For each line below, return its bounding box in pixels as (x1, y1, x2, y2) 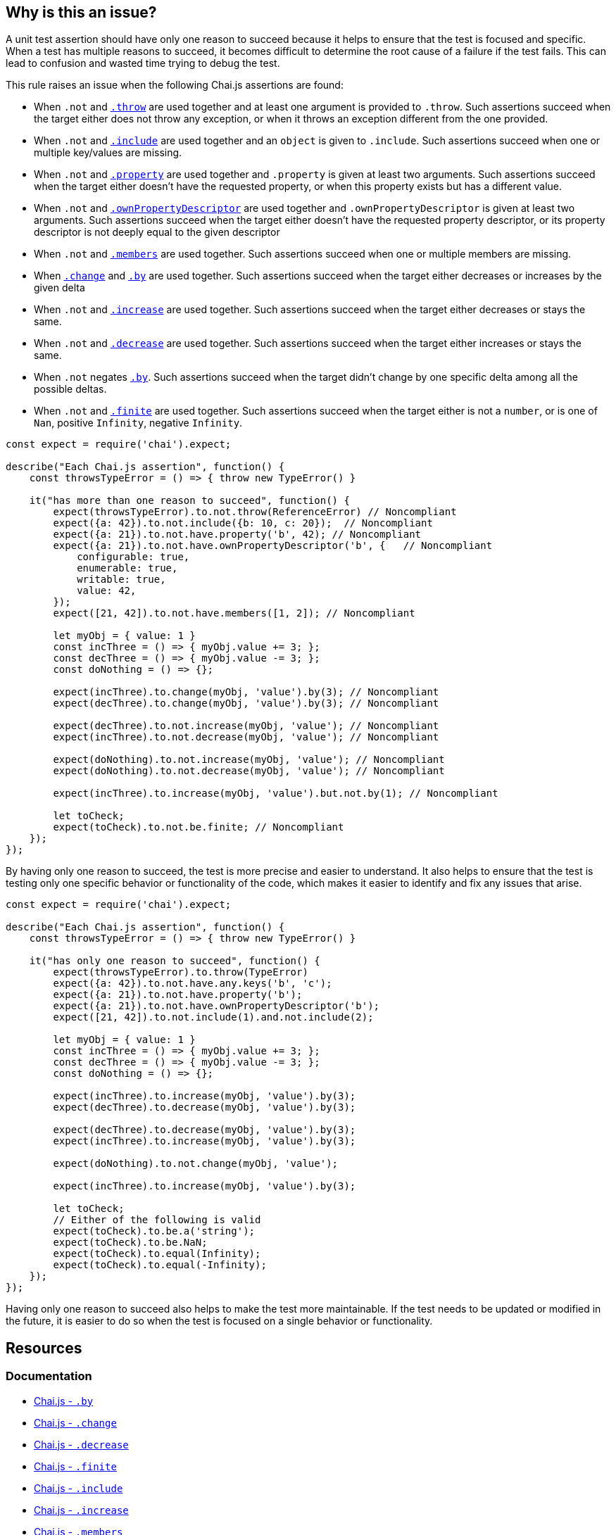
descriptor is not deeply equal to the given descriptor (34, 226, 280, 239)
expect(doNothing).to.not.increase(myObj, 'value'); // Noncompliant (53, 754, 445, 766)
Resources (6, 1339, 82, 1357)
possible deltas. (34, 383, 107, 396)
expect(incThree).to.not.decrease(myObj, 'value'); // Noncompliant (53, 731, 439, 743)
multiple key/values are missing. (34, 146, 182, 159)
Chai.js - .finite (34, 1460, 117, 1472)
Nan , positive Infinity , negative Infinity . (34, 417, 243, 429)
